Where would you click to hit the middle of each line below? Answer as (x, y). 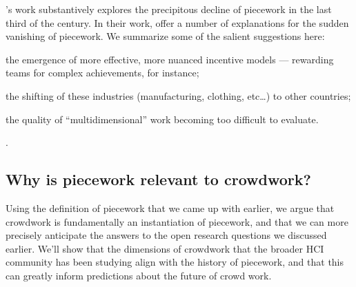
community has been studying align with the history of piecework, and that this (175, 262)
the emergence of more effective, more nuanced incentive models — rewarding (170, 59)
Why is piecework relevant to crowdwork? (158, 179)
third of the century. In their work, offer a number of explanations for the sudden (177, 22)
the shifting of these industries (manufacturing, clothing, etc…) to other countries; (178, 95)
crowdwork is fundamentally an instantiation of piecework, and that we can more (177, 221)
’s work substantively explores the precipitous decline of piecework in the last (169, 9)
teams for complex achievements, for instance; (102, 73)
